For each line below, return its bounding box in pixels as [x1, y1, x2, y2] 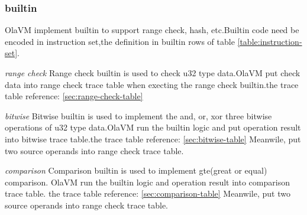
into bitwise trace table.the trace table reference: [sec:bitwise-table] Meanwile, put [5, 132, 301, 145]
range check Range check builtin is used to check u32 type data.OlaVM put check [5, 67, 300, 79]
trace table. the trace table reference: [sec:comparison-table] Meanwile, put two [5, 187, 290, 200]
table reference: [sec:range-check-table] [5, 90, 143, 102]
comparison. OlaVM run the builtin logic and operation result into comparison [5, 175, 290, 188]
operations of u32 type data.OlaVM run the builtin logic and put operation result [5, 121, 301, 133]
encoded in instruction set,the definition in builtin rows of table [5, 35, 235, 47]
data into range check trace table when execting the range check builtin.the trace [5, 78, 299, 90]
